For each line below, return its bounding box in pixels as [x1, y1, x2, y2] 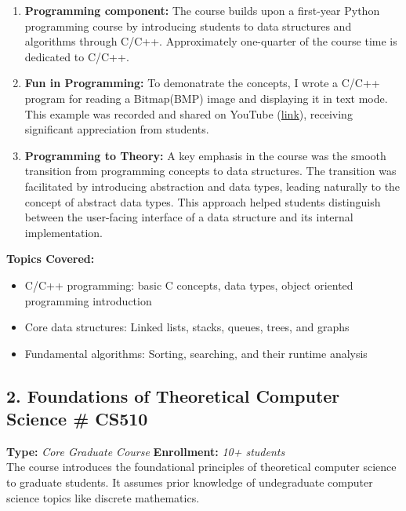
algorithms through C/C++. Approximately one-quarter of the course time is [24, 33, 397, 49]
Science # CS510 [6, 407, 148, 431]
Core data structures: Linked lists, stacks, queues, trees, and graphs [24, 319, 350, 335]
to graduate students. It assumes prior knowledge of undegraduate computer [6, 474, 373, 491]
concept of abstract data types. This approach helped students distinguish [24, 193, 381, 210]
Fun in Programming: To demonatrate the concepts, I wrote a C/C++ [24, 75, 380, 91]
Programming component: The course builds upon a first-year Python [24, 2, 380, 18]
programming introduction [24, 292, 152, 308]
